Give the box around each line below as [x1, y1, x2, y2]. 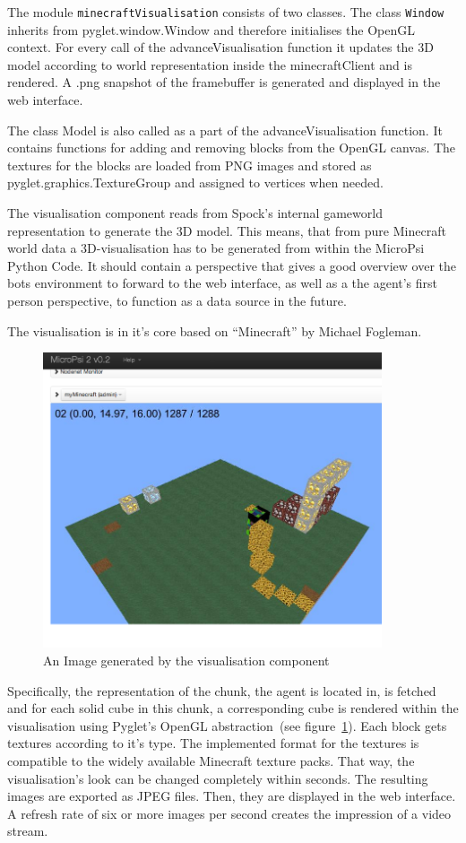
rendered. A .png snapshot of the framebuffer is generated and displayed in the [7, 73, 441, 91]
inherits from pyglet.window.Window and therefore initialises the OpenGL [7, 20, 415, 39]
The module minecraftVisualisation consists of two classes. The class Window [7, 3, 444, 21]
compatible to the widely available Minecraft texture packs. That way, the [7, 752, 415, 769]
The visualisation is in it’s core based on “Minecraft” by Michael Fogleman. [7, 321, 422, 340]
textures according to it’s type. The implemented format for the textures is [7, 734, 419, 752]
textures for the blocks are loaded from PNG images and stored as [7, 155, 372, 174]
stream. [7, 821, 48, 840]
